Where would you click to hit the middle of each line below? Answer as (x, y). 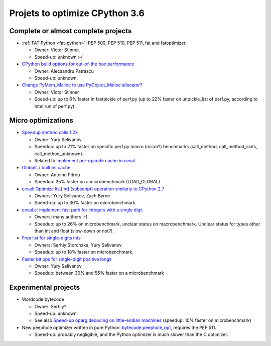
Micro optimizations (41, 121)
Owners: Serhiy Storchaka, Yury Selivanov (78, 245)
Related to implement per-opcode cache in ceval (85, 161)
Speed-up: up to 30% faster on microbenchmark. (85, 203)
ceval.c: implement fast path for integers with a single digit (82, 210)
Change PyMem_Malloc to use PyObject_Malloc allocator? (82, 85)
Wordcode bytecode (43, 299)
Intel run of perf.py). (55, 106)
